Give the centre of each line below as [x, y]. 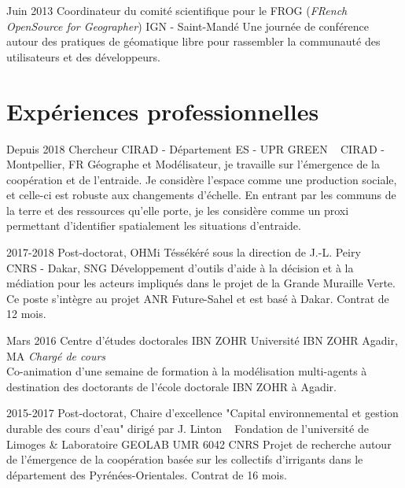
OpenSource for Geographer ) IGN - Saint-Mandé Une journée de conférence [188, 26]
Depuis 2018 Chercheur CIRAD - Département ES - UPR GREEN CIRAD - [195, 148]
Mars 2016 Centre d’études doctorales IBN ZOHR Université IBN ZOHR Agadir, [202, 340]
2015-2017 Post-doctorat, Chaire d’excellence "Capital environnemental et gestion [202, 413]
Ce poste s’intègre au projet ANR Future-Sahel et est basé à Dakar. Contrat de [198, 298]
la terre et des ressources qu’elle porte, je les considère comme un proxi [178, 210]
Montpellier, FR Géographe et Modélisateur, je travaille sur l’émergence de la [193, 164]
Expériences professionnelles [163, 111]
